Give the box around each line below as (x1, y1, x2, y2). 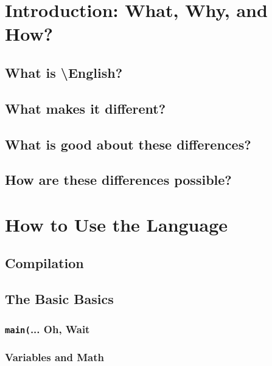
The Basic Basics (5, 289, 114, 308)
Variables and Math (5, 349, 104, 364)
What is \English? (5, 63, 123, 81)
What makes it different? (5, 98, 166, 117)
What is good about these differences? (5, 134, 251, 153)
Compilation (5, 254, 84, 272)
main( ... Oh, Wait (5, 321, 90, 336)
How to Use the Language (5, 212, 228, 237)
